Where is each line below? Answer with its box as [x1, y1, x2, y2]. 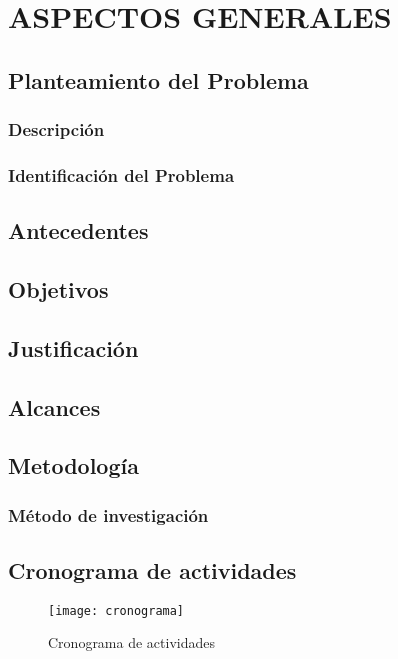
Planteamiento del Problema [8, 64, 309, 95]
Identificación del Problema [8, 162, 235, 187]
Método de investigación [8, 502, 209, 527]
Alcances [8, 391, 101, 422]
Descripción [8, 117, 105, 142]
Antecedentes [8, 215, 149, 246]
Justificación [8, 332, 139, 363]
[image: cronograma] [48, 603, 185, 618]
